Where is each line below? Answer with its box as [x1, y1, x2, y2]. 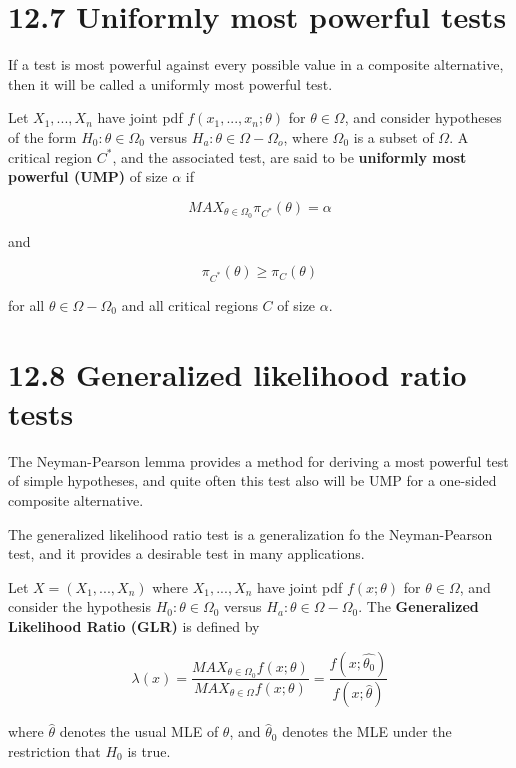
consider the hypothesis [8, 596, 151, 617]
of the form [8, 126, 77, 147]
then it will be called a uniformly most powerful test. [8, 73, 333, 94]
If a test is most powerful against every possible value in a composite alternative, [8, 54, 504, 75]
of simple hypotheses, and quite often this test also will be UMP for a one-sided [8, 470, 497, 491]
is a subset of [353, 126, 434, 147]
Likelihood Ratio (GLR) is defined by [8, 615, 260, 636]
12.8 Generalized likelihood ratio [8, 353, 467, 394]
